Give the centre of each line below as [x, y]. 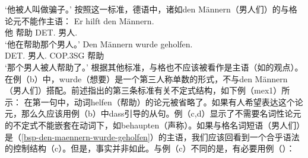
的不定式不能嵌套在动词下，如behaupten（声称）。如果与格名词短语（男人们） [153, 125]
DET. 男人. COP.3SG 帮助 [55, 55]
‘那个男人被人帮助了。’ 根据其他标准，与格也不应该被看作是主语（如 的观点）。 [154, 67]
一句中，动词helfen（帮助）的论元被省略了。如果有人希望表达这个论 [172, 101]
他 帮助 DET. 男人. [41, 32]
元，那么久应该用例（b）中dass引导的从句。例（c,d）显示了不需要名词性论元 [153, 113]
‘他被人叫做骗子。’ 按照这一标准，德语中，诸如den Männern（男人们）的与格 [151, 9]
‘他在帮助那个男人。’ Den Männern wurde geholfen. [99, 43]
